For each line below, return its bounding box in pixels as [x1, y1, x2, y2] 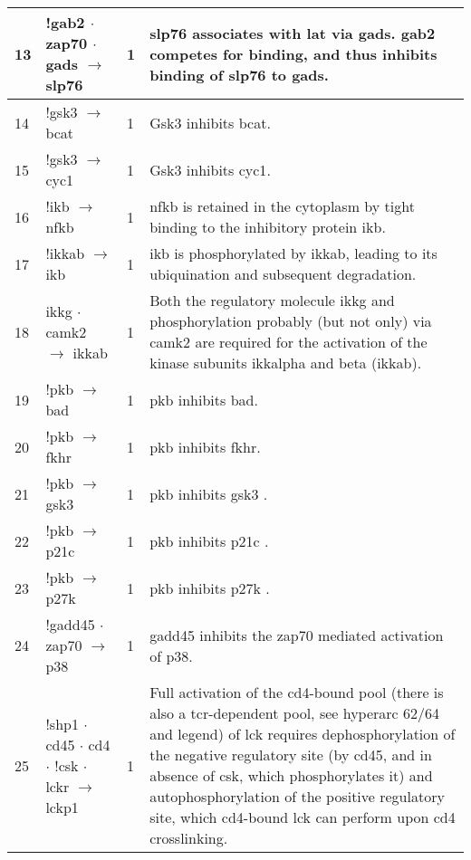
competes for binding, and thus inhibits [149, 43, 437, 64]
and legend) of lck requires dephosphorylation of [149, 723, 456, 744]
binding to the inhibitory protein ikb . [149, 216, 386, 237]
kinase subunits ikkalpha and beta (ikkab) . [149, 352, 422, 373]
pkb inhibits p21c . [149, 530, 269, 551]
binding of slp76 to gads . [149, 63, 329, 85]
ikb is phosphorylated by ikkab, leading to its [149, 243, 437, 263]
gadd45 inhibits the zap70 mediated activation [149, 624, 444, 645]
